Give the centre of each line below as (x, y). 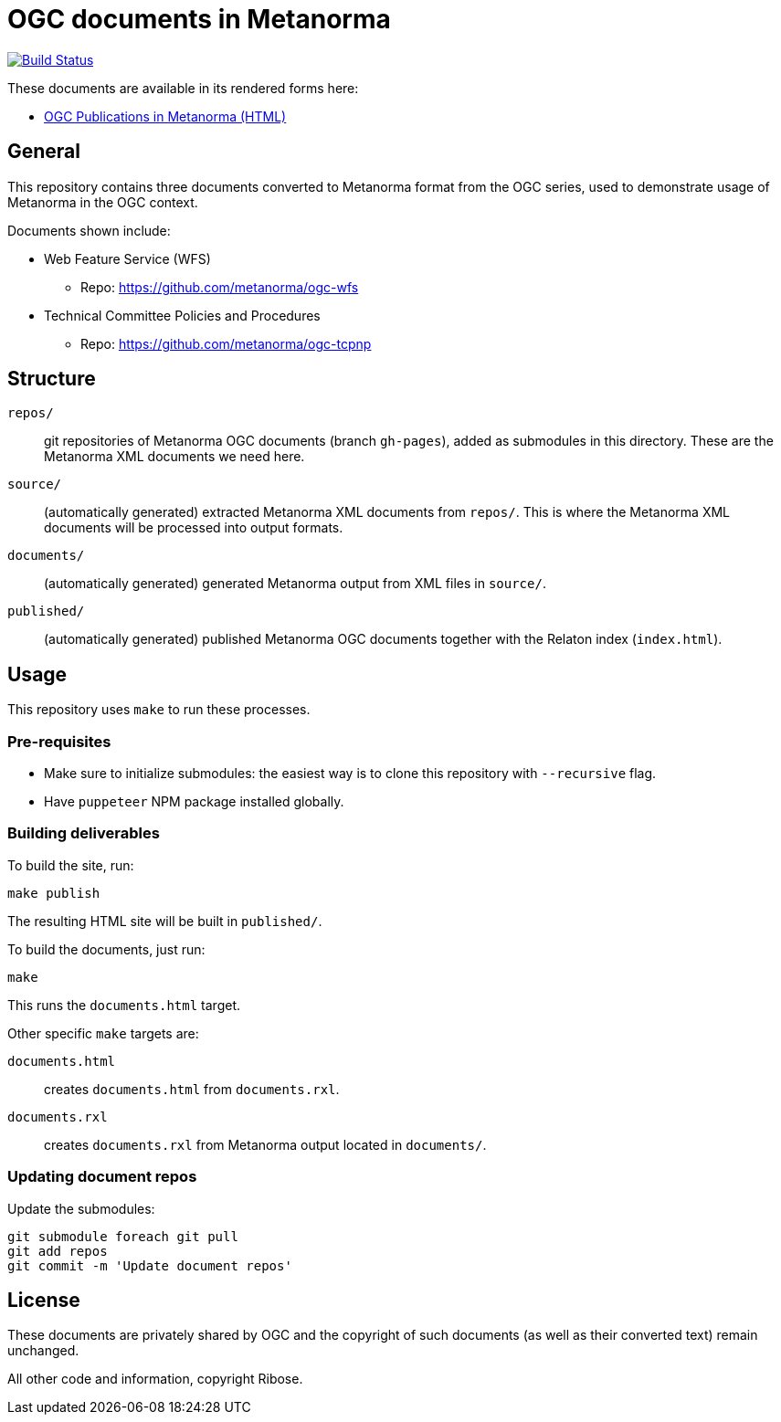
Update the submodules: (81, 1208)
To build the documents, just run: (106, 949)
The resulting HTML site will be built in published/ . (165, 921)
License (44, 1300)
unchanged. (43, 1351)
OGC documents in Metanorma (199, 19)
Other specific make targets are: (103, 1033)
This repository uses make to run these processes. (159, 710)
